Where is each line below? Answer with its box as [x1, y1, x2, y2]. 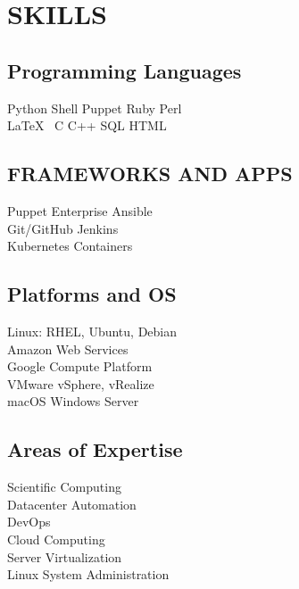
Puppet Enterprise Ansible [7, 201, 153, 220]
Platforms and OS [7, 280, 177, 308]
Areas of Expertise [7, 436, 183, 463]
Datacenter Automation [7, 494, 137, 513]
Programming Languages [7, 56, 242, 84]
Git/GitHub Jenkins [7, 219, 119, 237]
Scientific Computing [7, 477, 121, 496]
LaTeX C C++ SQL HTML [7, 116, 167, 135]
